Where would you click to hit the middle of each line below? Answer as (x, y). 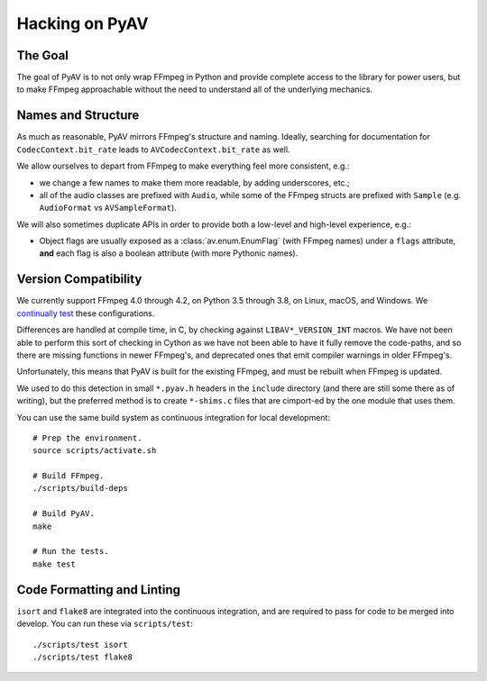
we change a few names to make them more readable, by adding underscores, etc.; (195, 182)
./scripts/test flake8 (83, 657)
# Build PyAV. (64, 514)
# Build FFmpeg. (69, 476)
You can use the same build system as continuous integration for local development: (174, 417)
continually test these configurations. (86, 313)
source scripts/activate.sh (95, 451)
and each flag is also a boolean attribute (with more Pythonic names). (169, 253)
